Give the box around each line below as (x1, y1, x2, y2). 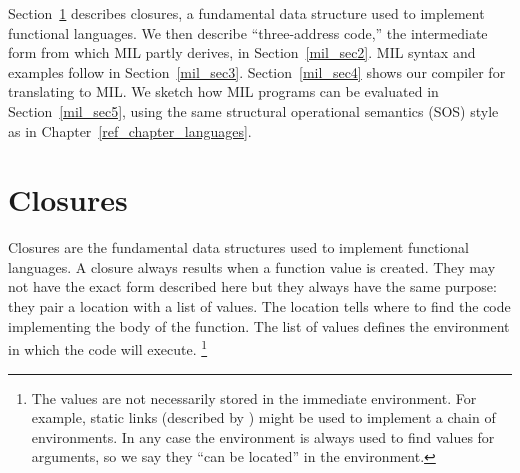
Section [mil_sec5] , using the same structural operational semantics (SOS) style (8, 100, 499, 121)
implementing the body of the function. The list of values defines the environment (8, 315, 510, 336)
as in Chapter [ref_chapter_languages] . (8, 120, 252, 141)
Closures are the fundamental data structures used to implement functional (8, 237, 469, 258)
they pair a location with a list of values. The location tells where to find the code (8, 296, 511, 317)
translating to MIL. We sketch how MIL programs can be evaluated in (8, 81, 439, 102)
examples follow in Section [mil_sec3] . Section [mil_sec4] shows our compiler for (8, 61, 506, 82)
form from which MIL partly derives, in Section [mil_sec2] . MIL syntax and (8, 42, 476, 63)
